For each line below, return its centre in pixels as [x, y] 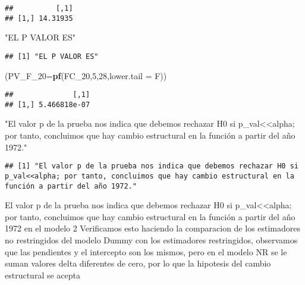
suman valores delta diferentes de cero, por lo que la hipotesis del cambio [138, 263]
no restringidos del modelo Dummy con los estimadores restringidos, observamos [151, 240]
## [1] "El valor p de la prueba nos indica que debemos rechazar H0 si [152, 166]
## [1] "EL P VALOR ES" [52, 56]
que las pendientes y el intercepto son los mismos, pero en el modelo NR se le [146, 251]
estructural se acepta [43, 275]
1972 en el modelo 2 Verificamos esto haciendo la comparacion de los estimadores [153, 228]
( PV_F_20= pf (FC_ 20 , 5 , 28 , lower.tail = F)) [86, 75]
